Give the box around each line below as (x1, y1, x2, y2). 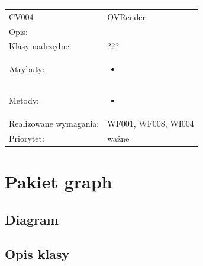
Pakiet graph (5, 169, 112, 194)
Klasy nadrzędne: (9, 40, 72, 52)
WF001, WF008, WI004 (107, 117, 194, 129)
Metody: (9, 94, 39, 107)
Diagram (5, 210, 59, 228)
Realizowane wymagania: (9, 117, 99, 129)
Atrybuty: (9, 63, 45, 75)
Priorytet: (9, 132, 44, 144)
